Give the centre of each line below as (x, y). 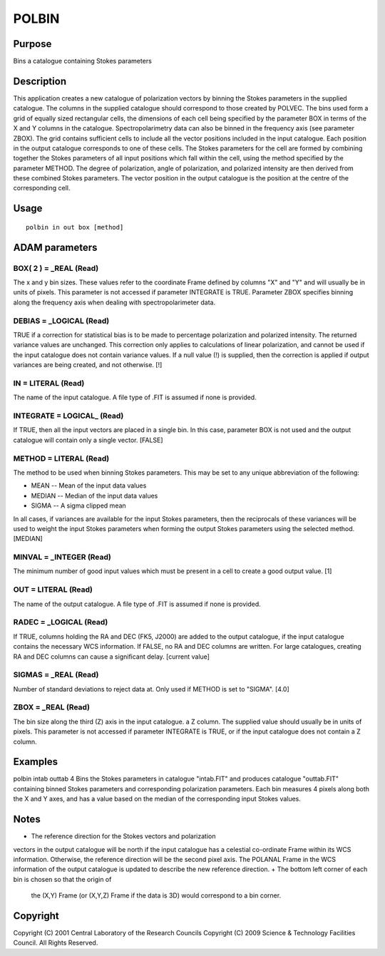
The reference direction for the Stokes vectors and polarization (123, 836)
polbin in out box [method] (75, 227)
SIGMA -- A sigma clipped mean (78, 505)
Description (40, 81)
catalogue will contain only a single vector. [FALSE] (88, 440)
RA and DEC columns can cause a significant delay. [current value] (112, 657)
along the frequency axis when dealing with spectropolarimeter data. (114, 302)
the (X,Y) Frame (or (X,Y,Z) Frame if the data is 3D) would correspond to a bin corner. (156, 895)
